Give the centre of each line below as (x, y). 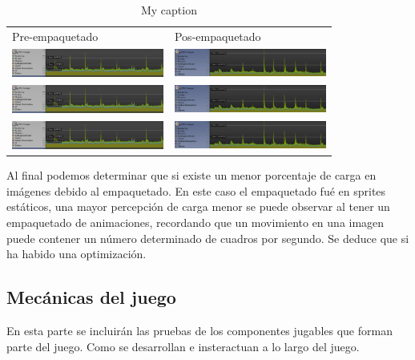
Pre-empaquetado (55, 36)
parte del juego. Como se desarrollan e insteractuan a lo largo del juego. (183, 346)
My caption (169, 10)
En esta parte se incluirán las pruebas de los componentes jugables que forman (199, 330)
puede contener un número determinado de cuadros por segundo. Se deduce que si (208, 238)
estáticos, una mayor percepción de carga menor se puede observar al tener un (198, 206)
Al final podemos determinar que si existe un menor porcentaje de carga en (191, 175)
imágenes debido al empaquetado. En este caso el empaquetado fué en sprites (196, 190)
